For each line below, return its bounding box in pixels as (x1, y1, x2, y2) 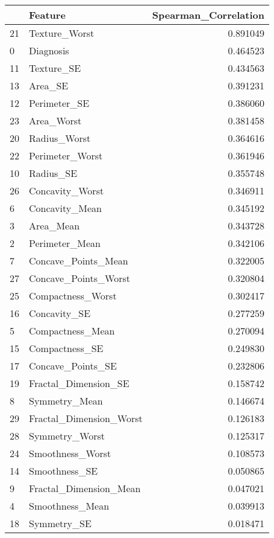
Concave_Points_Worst (29, 271, 131, 285)
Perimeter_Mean (29, 236, 101, 250)
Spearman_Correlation (152, 8, 264, 22)
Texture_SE (29, 61, 81, 75)
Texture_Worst (29, 26, 95, 40)
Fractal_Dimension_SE (29, 376, 129, 390)
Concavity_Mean (29, 201, 102, 215)
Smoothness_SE (29, 464, 98, 478)
